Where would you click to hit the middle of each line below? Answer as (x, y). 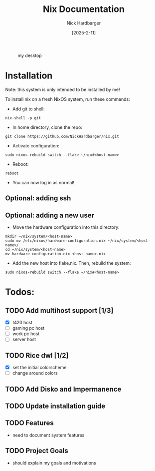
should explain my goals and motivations (54, 463)
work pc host (26, 334)
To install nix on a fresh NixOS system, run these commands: (68, 99)
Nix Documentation (84, 9)
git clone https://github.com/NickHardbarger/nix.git (62, 136)
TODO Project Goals (37, 451)
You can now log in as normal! (43, 182)
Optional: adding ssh (38, 198)
